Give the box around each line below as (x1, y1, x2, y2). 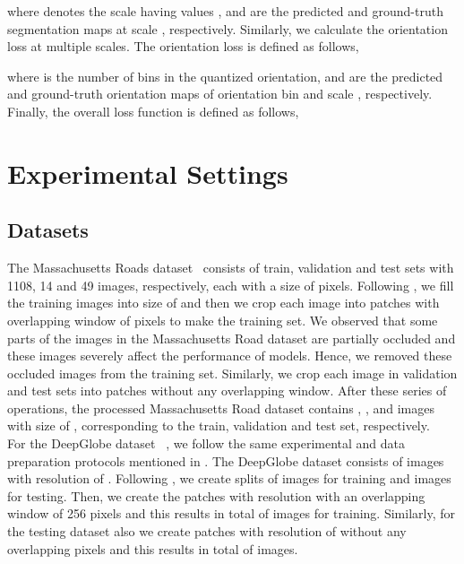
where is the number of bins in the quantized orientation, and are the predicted (7, 66, 443, 85)
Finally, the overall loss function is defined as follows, (7, 101, 299, 120)
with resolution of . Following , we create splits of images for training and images (7, 469, 451, 488)
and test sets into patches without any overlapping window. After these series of (7, 381, 447, 400)
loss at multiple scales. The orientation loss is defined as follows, (7, 37, 359, 56)
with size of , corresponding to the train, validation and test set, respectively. (7, 416, 430, 435)
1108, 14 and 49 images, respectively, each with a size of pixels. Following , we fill (7, 275, 454, 294)
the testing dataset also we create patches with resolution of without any (7, 522, 407, 541)
